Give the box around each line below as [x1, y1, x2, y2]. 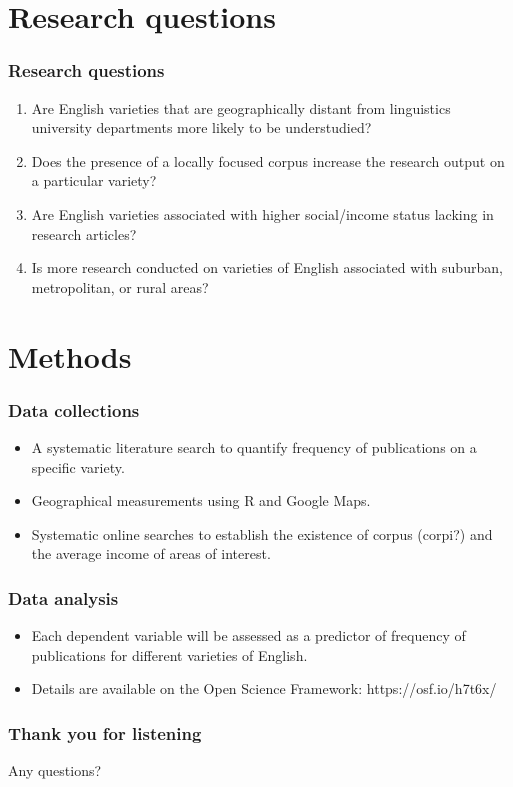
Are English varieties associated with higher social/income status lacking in [31, 203, 494, 224]
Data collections [8, 397, 140, 422]
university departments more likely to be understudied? [31, 117, 372, 138]
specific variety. [31, 456, 125, 477]
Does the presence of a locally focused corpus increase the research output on [31, 150, 505, 171]
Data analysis [8, 585, 119, 610]
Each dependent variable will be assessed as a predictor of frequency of [31, 625, 466, 646]
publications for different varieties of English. [31, 644, 308, 665]
